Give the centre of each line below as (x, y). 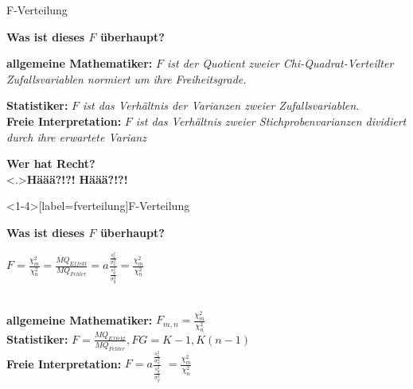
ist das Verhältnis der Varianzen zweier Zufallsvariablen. (221, 105)
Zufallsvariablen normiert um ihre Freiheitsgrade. (127, 78)
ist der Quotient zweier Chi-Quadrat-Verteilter (281, 63)
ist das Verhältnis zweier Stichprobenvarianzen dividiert (271, 121)
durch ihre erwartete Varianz (76, 136)
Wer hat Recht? (51, 163)
